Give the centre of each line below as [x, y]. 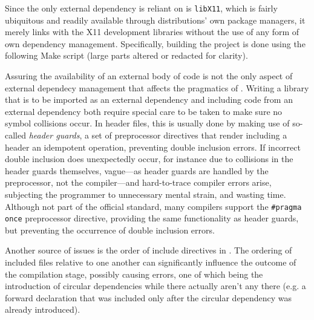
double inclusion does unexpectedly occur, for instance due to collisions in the [149, 159]
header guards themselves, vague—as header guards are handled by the [137, 170]
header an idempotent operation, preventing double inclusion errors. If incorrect [153, 147]
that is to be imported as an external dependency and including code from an [149, 100]
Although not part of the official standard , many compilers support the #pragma [153, 206]
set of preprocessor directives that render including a [189, 135]
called [15, 135]
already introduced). [43, 309]
